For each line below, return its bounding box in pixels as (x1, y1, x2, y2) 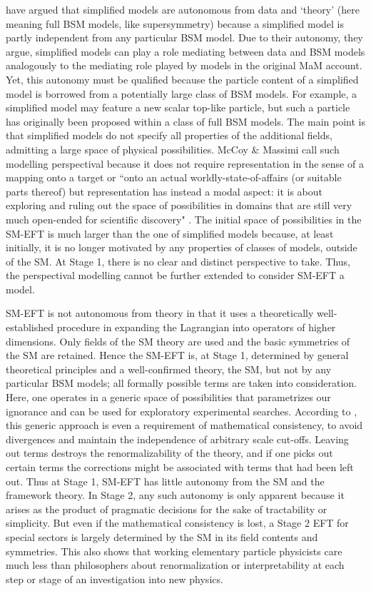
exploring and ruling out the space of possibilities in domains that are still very (6, 198, 352, 213)
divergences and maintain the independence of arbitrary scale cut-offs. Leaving (6, 431, 349, 446)
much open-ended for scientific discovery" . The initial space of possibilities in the (6, 211, 362, 226)
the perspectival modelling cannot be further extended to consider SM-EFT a (6, 268, 345, 283)
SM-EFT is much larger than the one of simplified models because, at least (6, 226, 334, 241)
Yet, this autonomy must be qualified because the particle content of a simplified (6, 71, 359, 86)
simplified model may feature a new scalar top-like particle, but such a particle (6, 100, 350, 115)
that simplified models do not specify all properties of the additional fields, (6, 128, 332, 143)
